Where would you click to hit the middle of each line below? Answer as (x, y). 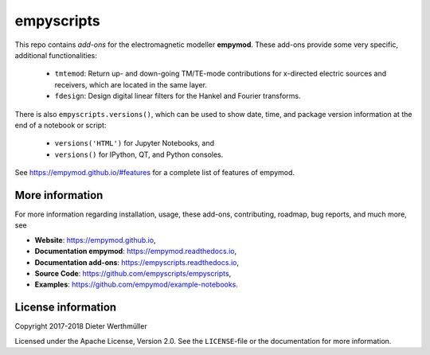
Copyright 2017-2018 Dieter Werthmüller (81, 326)
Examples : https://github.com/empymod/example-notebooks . (137, 285)
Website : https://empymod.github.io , (95, 240)
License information (66, 308)
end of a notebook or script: (61, 125)
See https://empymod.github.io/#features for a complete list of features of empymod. (154, 173)
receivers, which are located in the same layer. (131, 84)
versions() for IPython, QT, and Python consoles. (139, 154)
